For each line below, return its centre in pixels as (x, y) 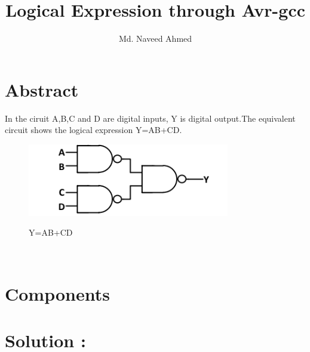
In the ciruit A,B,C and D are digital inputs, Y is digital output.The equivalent (150, 118)
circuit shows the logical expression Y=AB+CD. (93, 130)
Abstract (42, 89)
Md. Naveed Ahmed (155, 38)
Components (57, 293)
